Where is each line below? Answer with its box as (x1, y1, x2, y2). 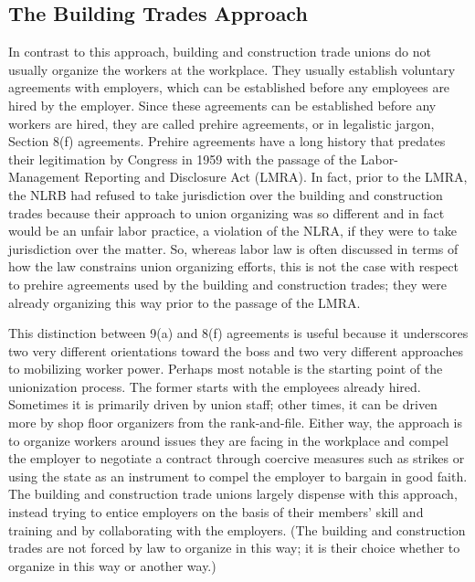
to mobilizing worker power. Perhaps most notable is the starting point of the (8, 359, 443, 378)
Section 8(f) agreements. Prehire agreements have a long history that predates (8, 132, 446, 151)
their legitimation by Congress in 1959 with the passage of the (8, 149, 357, 168)
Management (8, 167, 80, 186)
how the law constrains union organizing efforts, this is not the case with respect (8, 257, 459, 276)
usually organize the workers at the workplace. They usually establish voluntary (8, 59, 456, 79)
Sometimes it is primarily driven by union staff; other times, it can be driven (8, 395, 438, 414)
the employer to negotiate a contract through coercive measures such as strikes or (8, 449, 465, 468)
